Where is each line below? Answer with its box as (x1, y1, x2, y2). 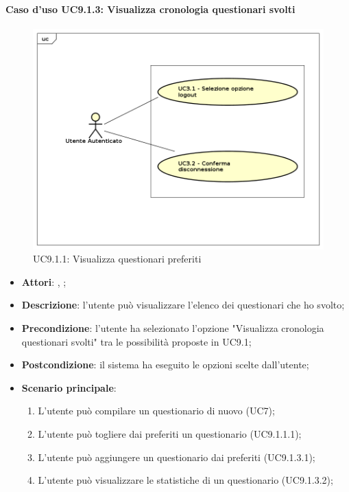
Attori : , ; (21, 274, 67, 289)
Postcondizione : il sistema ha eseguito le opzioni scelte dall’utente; (21, 357, 309, 372)
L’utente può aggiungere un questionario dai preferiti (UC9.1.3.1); (38, 449, 315, 464)
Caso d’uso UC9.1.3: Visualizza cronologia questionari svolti (5, 1, 296, 16)
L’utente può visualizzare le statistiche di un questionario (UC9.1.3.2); (38, 473, 333, 487)
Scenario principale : (21, 380, 117, 394)
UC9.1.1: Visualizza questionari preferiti (33, 251, 202, 266)
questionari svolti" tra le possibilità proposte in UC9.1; (21, 334, 252, 348)
